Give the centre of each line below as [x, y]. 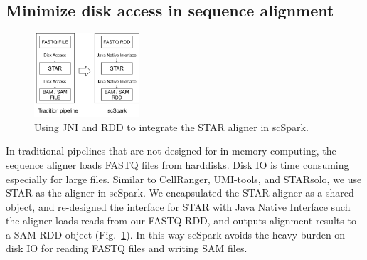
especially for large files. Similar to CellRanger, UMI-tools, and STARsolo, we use [184, 178]
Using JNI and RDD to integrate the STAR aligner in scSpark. [171, 126]
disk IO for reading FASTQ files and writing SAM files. [127, 248]
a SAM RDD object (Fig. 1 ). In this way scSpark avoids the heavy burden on [176, 234]
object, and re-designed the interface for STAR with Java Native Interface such [178, 206]
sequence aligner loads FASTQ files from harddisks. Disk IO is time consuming [177, 164]
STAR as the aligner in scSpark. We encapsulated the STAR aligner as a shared [180, 193]
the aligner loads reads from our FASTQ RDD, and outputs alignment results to [181, 220]
